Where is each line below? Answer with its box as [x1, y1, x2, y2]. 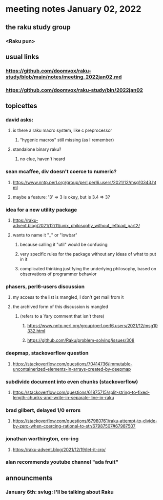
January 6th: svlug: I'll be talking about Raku [5, 488, 114, 495]
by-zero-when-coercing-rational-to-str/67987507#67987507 [12, 423, 136, 429]
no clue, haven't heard [20, 156, 65, 162]
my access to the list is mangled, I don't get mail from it [12, 294, 124, 300]
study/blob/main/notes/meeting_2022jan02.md [5, 73, 122, 80]
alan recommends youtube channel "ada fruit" [5, 459, 119, 466]
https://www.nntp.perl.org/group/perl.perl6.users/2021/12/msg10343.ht [12, 179, 157, 185]
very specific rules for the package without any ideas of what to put [20, 251, 157, 257]
